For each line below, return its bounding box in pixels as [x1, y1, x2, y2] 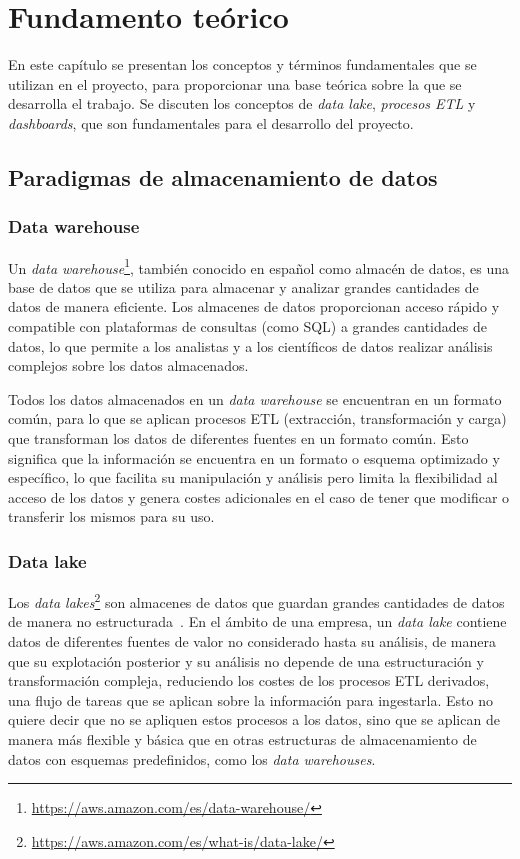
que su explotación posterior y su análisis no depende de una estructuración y [8, 650, 484, 671]
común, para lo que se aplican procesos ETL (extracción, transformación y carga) [8, 408, 507, 429]
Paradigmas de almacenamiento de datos [8, 161, 438, 192]
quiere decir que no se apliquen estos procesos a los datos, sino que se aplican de [8, 709, 500, 730]
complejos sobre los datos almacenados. [8, 355, 249, 376]
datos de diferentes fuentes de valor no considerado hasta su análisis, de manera [8, 630, 497, 651]
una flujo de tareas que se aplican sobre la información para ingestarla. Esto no [8, 689, 493, 710]
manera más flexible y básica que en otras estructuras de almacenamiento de [8, 728, 477, 749]
